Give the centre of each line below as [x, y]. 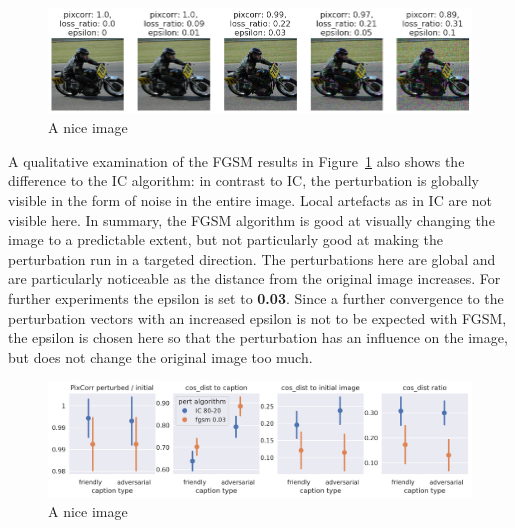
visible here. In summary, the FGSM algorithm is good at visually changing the [251, 219]
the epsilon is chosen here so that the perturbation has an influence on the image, [258, 337]
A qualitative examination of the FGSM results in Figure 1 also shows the [236, 160]
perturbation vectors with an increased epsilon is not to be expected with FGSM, [257, 317]
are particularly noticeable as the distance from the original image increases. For [254, 278]
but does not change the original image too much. [160, 356]
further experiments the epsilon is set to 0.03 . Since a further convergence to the [256, 297]
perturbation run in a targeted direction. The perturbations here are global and [252, 258]
